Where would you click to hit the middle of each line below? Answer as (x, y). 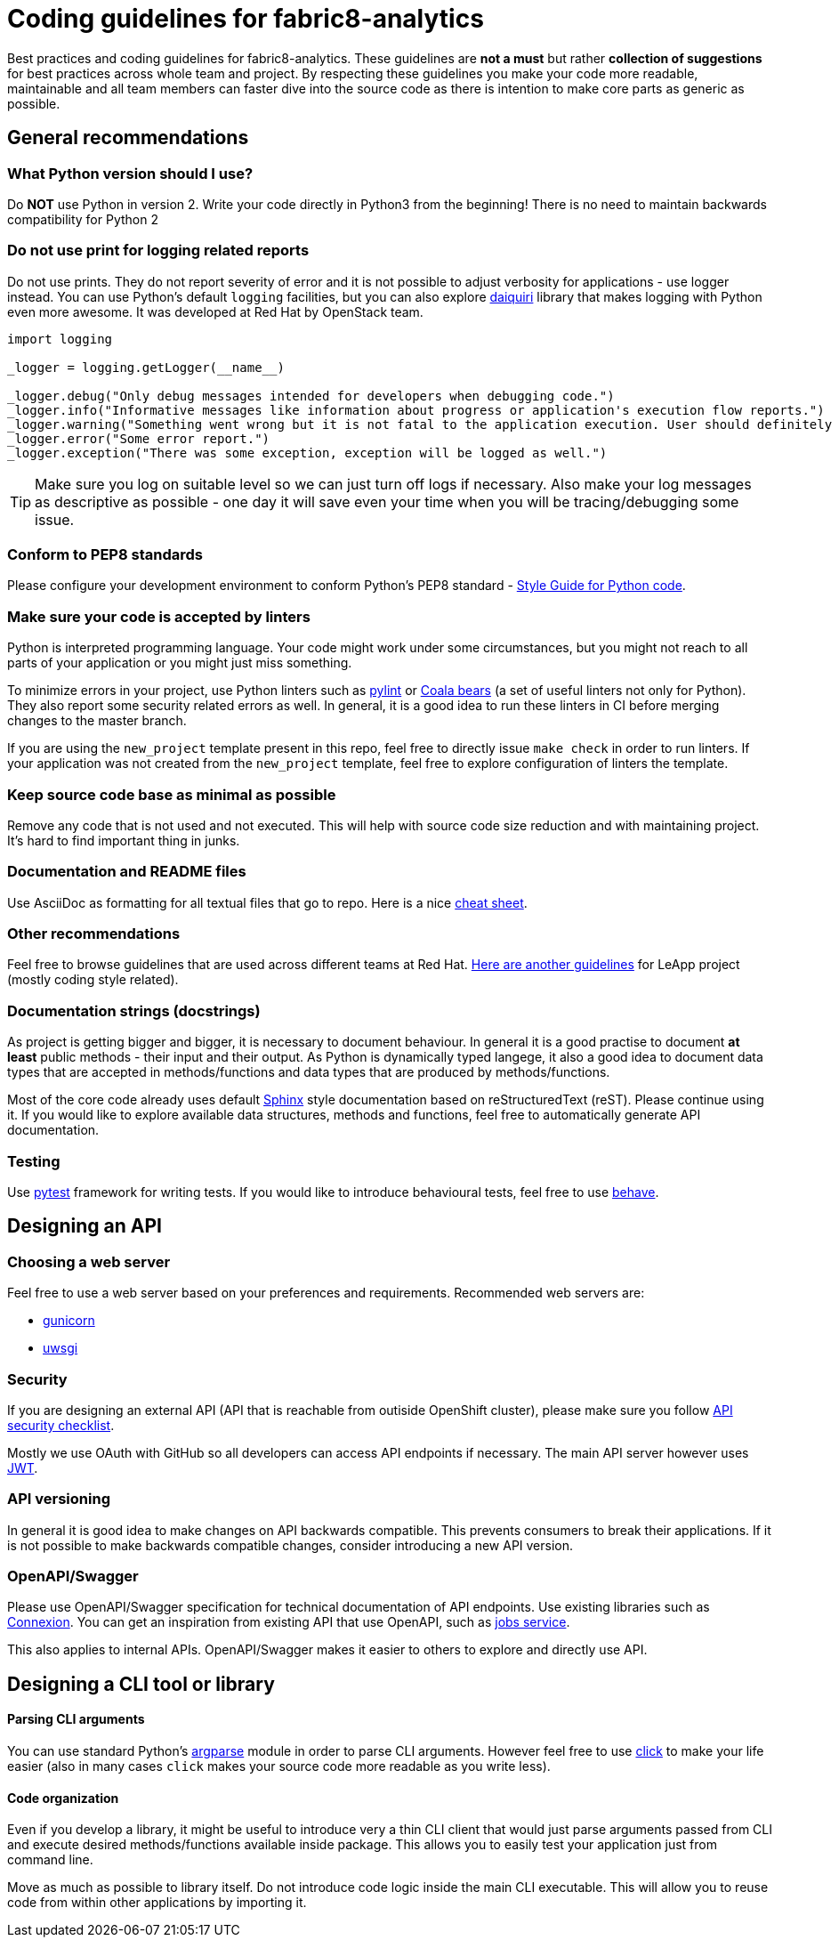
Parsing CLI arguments (76, 1719)
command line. (50, 1860)
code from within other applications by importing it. (157, 1903)
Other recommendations (94, 934)
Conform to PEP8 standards (105, 555)
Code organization (63, 1798)
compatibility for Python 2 (83, 219)
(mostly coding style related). (93, 980)
